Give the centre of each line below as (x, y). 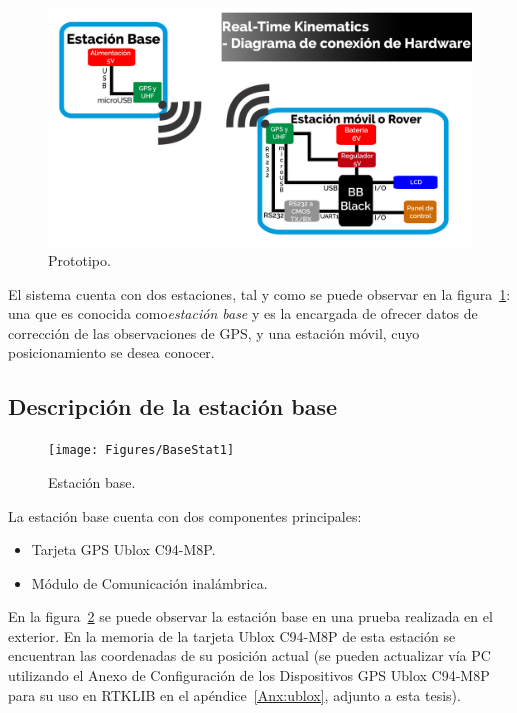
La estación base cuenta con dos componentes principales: (185, 515)
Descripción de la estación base (173, 406)
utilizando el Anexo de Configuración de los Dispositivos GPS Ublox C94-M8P (249, 675)
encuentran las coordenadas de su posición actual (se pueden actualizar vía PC (249, 655)
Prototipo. (79, 260)
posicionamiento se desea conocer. (111, 352)
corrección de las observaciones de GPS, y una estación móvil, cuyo (214, 332)
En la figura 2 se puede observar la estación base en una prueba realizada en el (250, 616)
